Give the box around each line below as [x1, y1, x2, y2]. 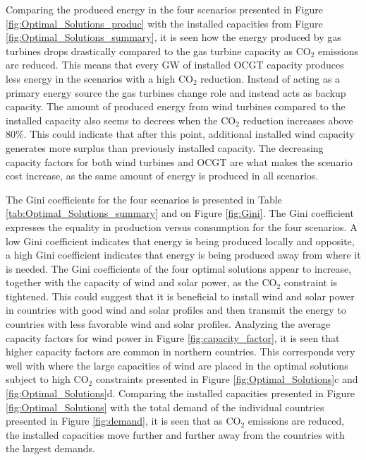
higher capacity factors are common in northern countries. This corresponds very [6, 344, 355, 359]
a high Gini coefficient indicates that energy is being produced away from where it [6, 247, 361, 262]
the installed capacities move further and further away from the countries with [6, 427, 345, 442]
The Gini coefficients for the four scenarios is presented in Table [6, 191, 282, 206]
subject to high [6, 372, 71, 387]
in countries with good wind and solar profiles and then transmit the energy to [6, 302, 346, 317]
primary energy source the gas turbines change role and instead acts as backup [6, 85, 346, 100]
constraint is [283, 275, 338, 290]
